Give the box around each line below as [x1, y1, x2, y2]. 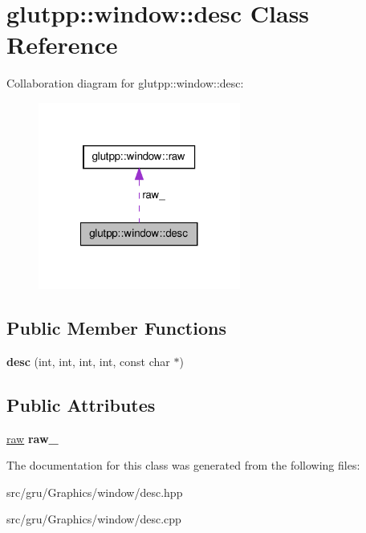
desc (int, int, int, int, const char [6, 352, 170, 369]
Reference [6, 28, 118, 61]
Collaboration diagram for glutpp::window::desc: [6, 75, 244, 92]
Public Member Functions [6, 315, 226, 340]
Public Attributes [6, 392, 156, 417]
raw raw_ [6, 429, 59, 446]
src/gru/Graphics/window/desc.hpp [6, 483, 183, 500]
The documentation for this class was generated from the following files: [6, 457, 360, 474]
